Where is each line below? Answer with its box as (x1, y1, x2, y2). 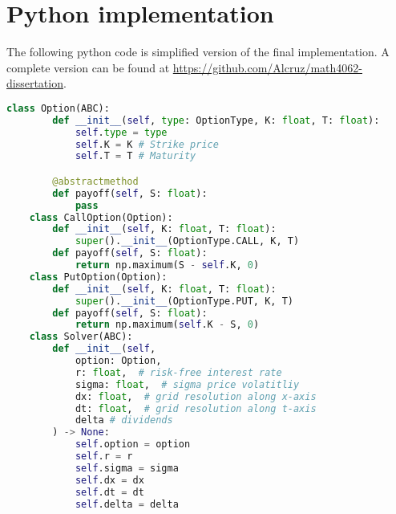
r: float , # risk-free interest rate (75, 366, 282, 378)
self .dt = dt (75, 486, 144, 498)
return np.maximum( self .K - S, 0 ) (75, 319, 260, 331)
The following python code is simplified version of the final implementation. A (6, 43, 390, 60)
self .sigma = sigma (75, 462, 179, 474)
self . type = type (75, 126, 168, 138)
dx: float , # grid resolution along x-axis (75, 390, 317, 402)
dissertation (6, 75, 63, 92)
